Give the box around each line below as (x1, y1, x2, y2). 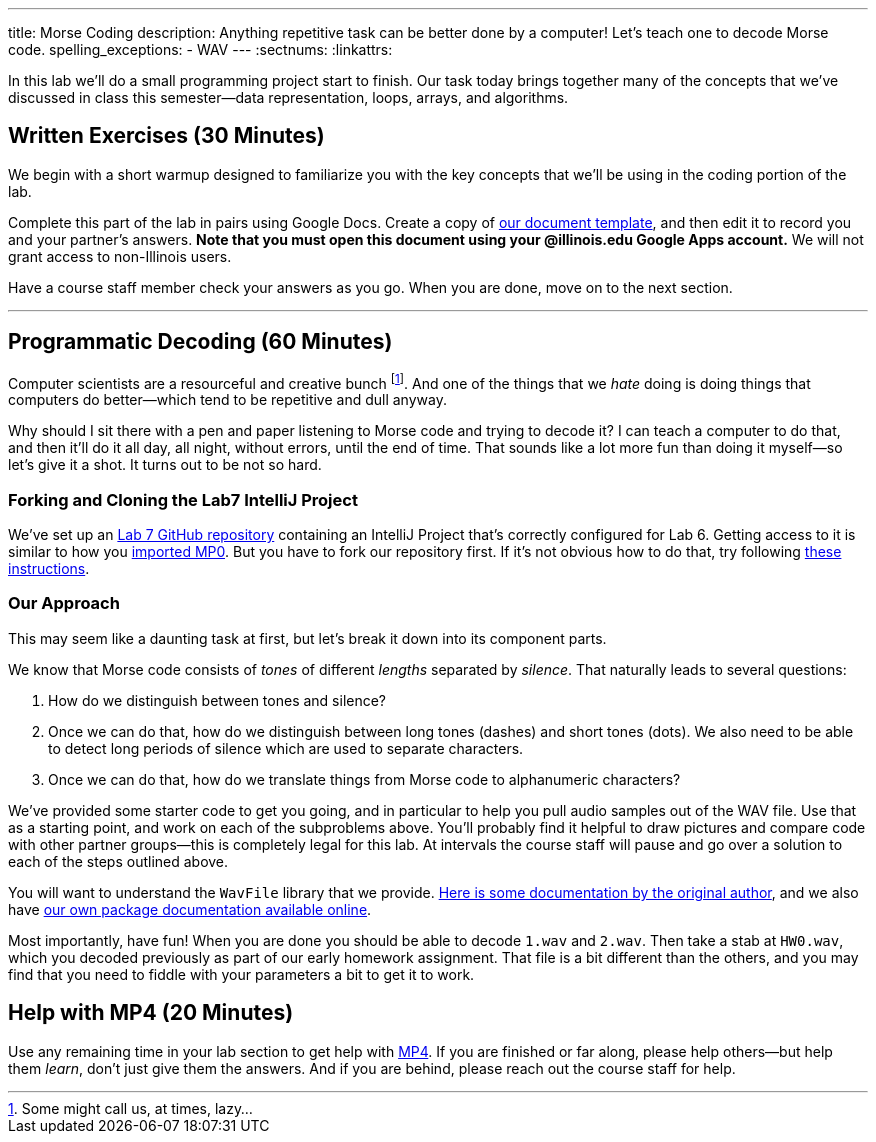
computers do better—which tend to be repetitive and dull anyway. (8, 391, 447, 409)
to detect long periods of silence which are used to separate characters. (48, 739, 524, 757)
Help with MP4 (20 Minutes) (8, 1000, 294, 1026)
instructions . (8, 560, 90, 578)
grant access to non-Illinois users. (8, 247, 232, 265)
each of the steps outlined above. (8, 852, 229, 870)
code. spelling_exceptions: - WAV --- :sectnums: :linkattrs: (8, 41, 393, 58)
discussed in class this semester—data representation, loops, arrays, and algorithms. (8, 89, 569, 106)
